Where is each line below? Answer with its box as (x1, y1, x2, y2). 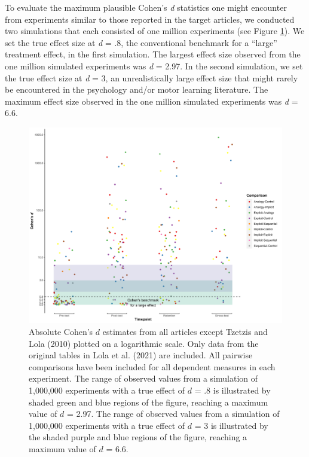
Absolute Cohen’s (29, 325, 93, 338)
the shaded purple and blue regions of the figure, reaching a (29, 431, 247, 443)
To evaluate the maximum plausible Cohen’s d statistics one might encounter (5, 1, 287, 13)
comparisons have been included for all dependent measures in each (29, 360, 276, 373)
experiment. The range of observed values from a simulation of (29, 372, 258, 385)
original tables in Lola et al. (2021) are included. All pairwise (29, 349, 253, 361)
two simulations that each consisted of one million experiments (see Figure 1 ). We (5, 25, 305, 37)
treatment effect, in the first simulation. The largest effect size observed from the (5, 48, 301, 60)
